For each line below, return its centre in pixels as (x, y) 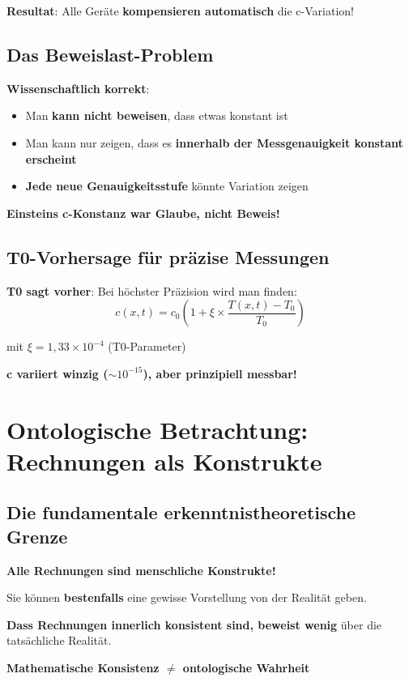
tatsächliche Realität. (59, 640)
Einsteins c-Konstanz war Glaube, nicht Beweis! (143, 213)
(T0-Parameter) (147, 346)
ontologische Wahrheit (246, 667)
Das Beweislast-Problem (110, 54)
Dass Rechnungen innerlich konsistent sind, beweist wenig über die (194, 624)
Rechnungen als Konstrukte (164, 460)
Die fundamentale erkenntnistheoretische (181, 512)
